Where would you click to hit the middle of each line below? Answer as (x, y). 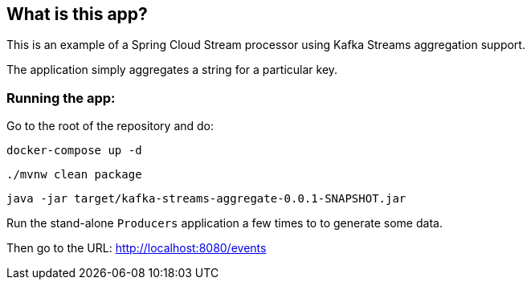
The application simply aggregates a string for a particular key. (172, 70)
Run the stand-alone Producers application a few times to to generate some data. (225, 223)
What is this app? (77, 14)
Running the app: (61, 98)
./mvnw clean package (74, 175)
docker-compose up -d (74, 151)
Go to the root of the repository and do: (110, 126)
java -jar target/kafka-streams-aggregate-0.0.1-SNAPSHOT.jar (206, 199)
